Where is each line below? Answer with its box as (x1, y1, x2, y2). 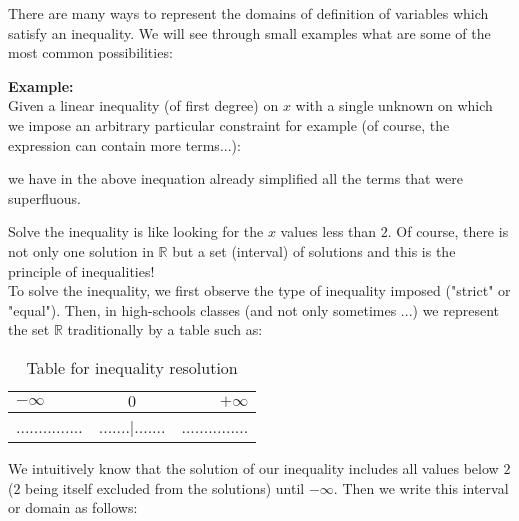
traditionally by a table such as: (67, 319, 263, 340)
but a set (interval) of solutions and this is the (172, 240, 456, 261)
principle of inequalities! (8, 260, 155, 281)
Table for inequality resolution (26, 355, 238, 379)
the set (8, 319, 50, 340)
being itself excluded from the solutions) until (25, 477, 305, 498)
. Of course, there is (387, 221, 509, 242)
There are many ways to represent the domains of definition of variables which (8, 3, 489, 23)
